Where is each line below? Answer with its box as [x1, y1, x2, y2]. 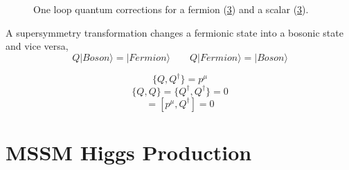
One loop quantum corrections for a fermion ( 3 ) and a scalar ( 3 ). [33, 2, 309, 16]
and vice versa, [6, 39, 69, 53]
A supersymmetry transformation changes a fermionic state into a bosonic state [6, 25, 343, 39]
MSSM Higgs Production [6, 138, 252, 166]
